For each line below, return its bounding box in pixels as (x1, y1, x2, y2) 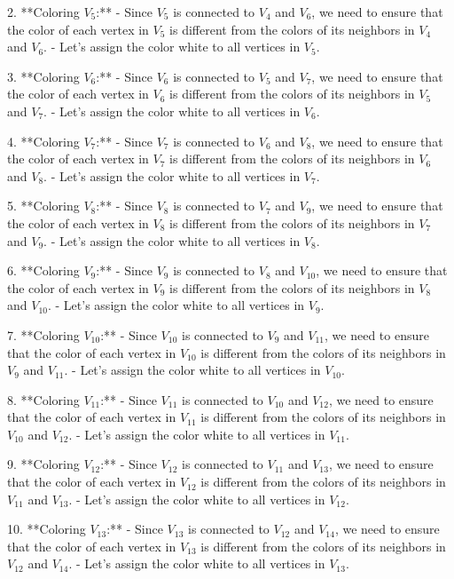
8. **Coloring (7, 390, 80, 408)
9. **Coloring (7, 455, 80, 473)
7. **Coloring (7, 325, 80, 344)
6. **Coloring (7, 261, 80, 280)
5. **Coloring (7, 196, 80, 215)
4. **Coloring (7, 131, 80, 150)
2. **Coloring (7, 3, 80, 20)
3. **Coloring (7, 67, 80, 85)
